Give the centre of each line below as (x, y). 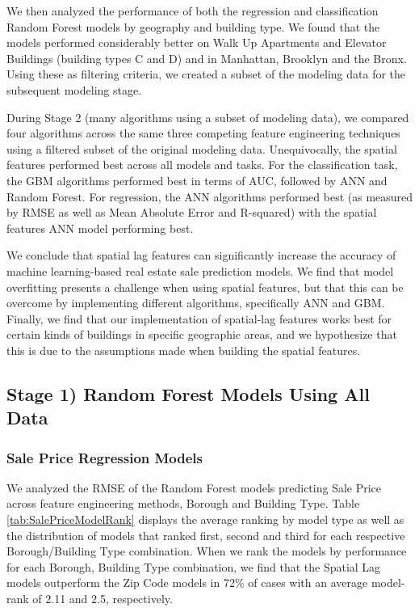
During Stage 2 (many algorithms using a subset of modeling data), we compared (208, 117)
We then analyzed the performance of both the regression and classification (193, 11)
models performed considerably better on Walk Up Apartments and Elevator (197, 42)
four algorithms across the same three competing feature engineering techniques (203, 133)
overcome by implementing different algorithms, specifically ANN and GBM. (196, 303)
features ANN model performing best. (100, 228)
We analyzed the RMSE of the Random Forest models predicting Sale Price (194, 487)
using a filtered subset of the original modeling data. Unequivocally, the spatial (202, 148)
